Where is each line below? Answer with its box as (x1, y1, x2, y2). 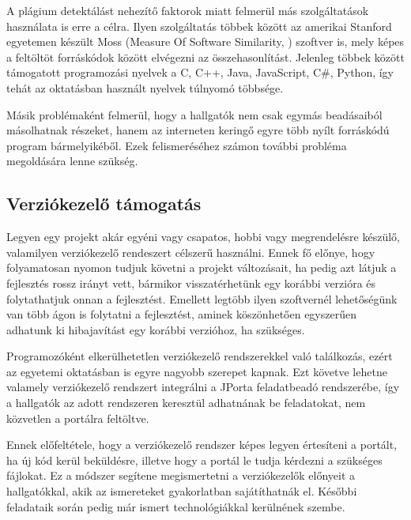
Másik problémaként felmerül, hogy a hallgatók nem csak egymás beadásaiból (6, 106, 383, 122)
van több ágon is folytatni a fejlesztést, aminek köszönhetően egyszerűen (6, 306, 356, 322)
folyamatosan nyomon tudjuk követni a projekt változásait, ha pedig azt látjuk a (6, 259, 397, 276)
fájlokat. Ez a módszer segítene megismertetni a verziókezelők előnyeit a (6, 467, 356, 484)
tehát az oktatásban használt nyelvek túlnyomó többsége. (6, 79, 284, 96)
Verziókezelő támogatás (6, 191, 202, 216)
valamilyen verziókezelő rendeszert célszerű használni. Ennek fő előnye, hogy (6, 243, 375, 260)
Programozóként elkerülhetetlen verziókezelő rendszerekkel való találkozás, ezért (6, 348, 393, 364)
